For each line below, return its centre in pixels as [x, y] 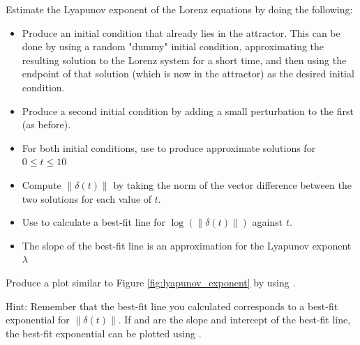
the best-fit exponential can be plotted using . [104, 333]
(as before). [46, 124]
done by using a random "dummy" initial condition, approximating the [173, 46]
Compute [42, 184]
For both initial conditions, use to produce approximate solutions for [169, 147]
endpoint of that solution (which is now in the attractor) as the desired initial [188, 74]
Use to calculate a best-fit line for [93, 222]
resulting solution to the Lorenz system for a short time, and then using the [184, 60]
